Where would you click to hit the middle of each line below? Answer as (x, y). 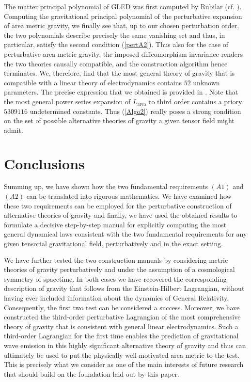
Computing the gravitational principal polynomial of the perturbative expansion (123, 16)
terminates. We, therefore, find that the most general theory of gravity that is (119, 73)
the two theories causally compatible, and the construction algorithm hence (116, 63)
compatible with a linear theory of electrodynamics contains (93, 82)
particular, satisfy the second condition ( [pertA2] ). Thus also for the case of (116, 44)
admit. (14, 130)
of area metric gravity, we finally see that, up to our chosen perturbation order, (122, 25)
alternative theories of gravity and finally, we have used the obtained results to (121, 215)
